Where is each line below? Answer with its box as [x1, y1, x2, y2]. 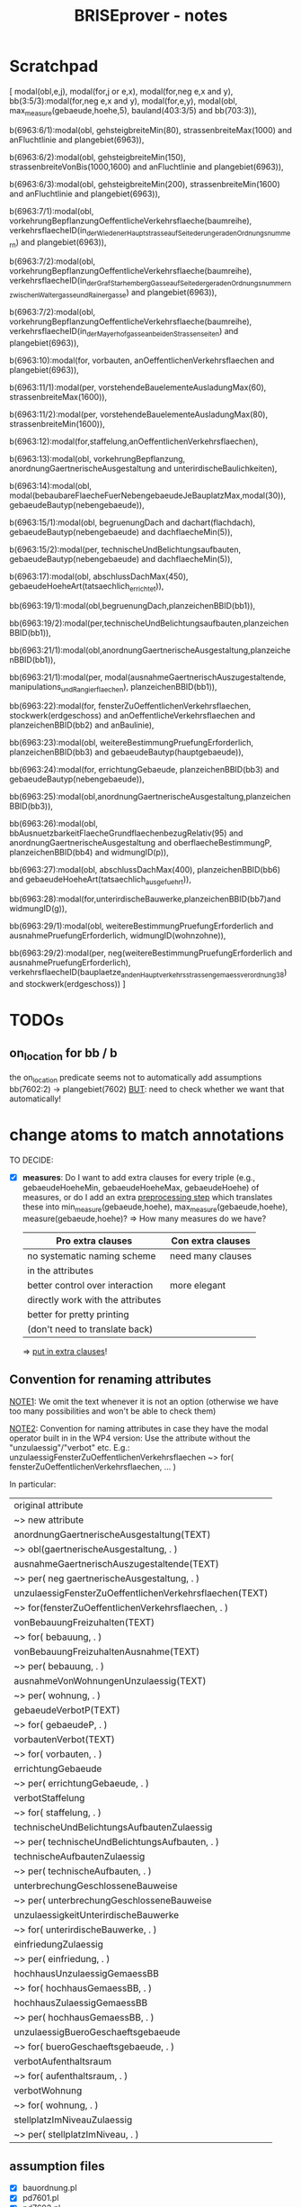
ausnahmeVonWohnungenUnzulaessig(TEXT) [13, 1674, 207, 1687]
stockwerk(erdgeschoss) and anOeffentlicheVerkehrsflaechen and [9, 710, 256, 721]
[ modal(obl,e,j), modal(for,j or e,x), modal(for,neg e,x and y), [9, 86, 234, 96]
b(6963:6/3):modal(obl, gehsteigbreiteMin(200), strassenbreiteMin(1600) [9, 178, 280, 189]
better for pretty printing [26, 1307, 129, 1320]
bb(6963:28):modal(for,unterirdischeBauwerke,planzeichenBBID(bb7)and [9, 893, 281, 905]
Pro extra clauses [56, 1235, 133, 1247]
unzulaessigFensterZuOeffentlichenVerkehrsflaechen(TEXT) [13, 1587, 269, 1599]
